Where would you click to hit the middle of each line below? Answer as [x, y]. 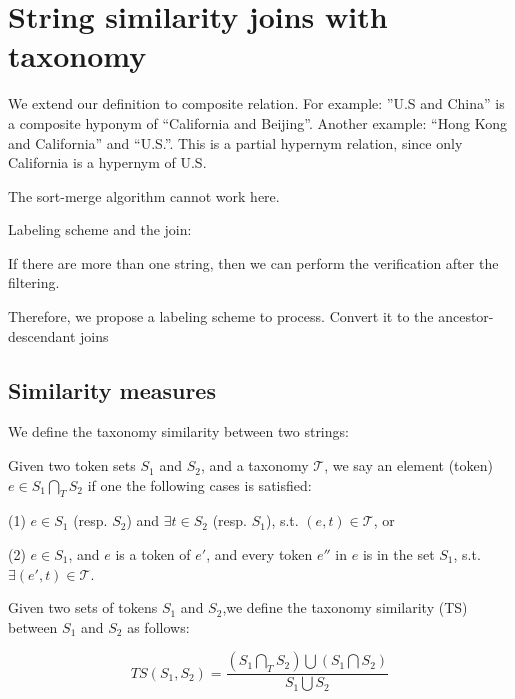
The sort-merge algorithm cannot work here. [144, 195]
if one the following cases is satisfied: [199, 484]
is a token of [153, 554]
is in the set [398, 554]
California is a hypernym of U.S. [107, 162]
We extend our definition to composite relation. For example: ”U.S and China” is [256, 103]
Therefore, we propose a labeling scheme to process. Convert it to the [221, 316]
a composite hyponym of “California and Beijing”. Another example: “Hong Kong [257, 122]
